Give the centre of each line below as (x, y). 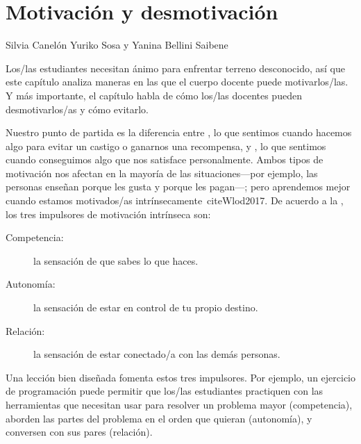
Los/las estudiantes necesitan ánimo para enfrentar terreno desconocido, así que (175, 68)
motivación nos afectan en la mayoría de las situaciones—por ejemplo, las (162, 173)
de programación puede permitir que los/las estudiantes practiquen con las (165, 391)
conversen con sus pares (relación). (79, 432)
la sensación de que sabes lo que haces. (116, 260)
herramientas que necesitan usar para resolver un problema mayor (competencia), (179, 404)
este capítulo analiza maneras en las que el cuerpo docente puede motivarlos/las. (177, 82)
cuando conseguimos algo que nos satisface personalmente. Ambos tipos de (165, 159)
